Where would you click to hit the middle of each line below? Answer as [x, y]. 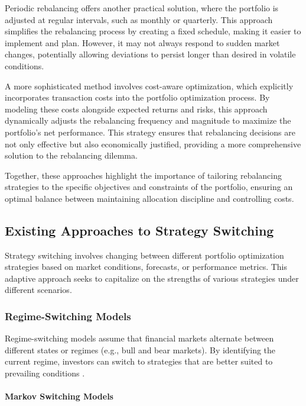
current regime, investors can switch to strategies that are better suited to [139, 361]
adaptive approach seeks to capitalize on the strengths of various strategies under [152, 278]
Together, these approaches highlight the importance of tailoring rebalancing [143, 175]
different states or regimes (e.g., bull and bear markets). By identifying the [140, 349]
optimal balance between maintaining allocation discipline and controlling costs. [149, 198]
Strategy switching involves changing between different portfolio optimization [144, 255]
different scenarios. [38, 290]
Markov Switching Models [59, 396]
